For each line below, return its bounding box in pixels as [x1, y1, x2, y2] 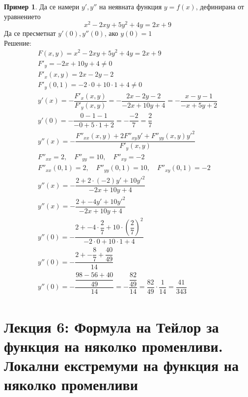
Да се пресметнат [4, 28, 56, 38]
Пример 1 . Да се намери [4, 1, 80, 11]
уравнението [4, 11, 41, 21]
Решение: [4, 37, 31, 48]
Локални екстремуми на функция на [4, 355, 239, 375]
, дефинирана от [195, 1, 244, 11]
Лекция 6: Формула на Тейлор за [4, 316, 219, 337]
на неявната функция [99, 1, 162, 11]
